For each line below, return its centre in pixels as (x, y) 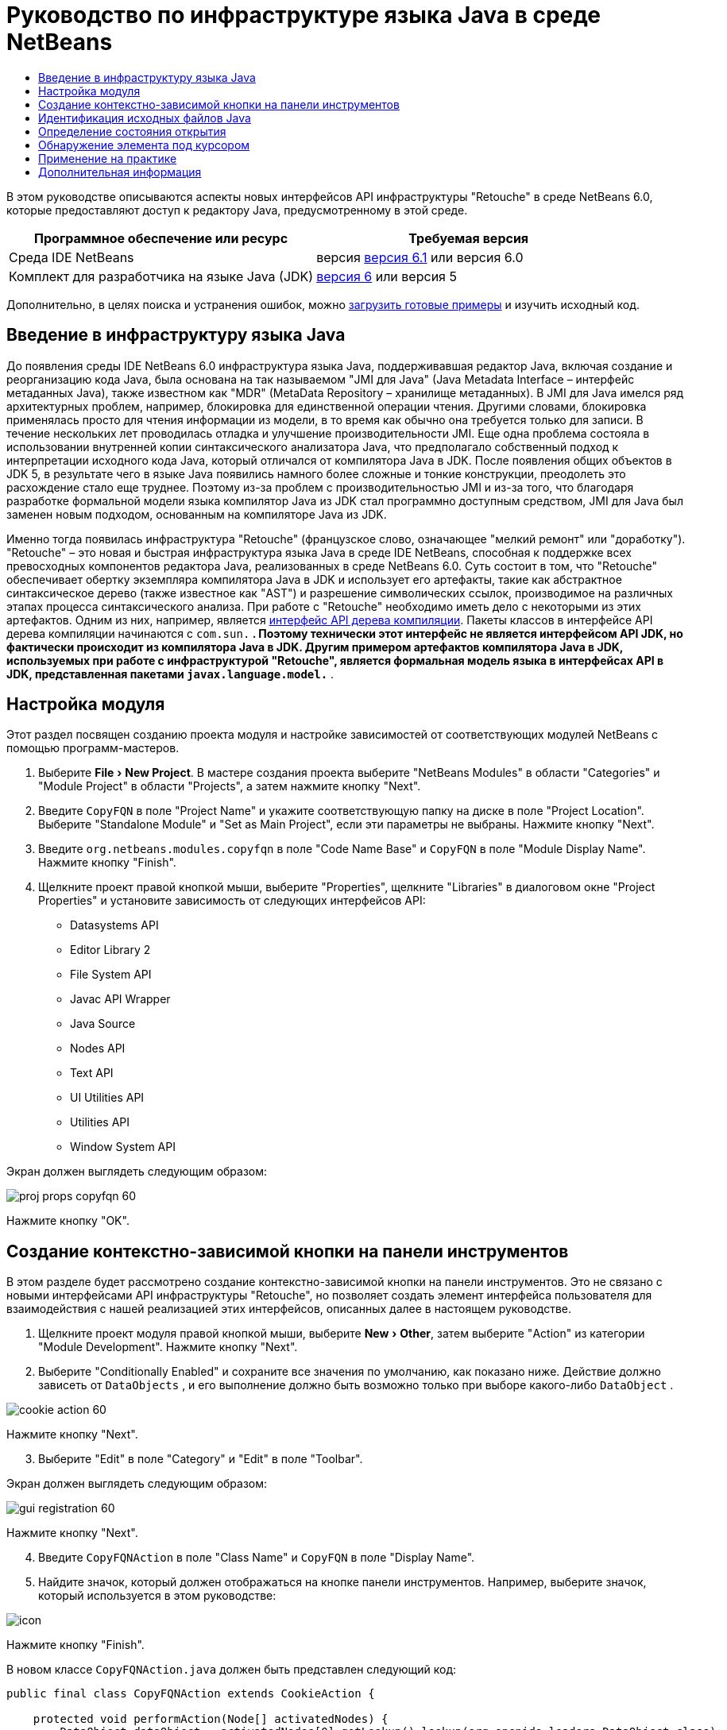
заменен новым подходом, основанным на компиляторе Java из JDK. (197, 514)
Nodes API (98, 1048)
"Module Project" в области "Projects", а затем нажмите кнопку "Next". (230, 786)
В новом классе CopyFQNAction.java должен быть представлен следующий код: (232, 1670)
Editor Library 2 (110, 950)
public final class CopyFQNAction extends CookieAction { (191, 1694)
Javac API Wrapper (120, 999)
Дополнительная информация (120, 172)
